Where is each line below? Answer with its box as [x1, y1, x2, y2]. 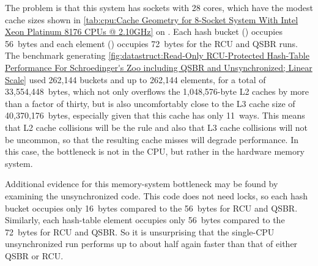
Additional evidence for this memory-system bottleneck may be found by [5, 177, 278, 190]
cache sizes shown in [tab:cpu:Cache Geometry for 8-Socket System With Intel [5, 13, 298, 26]
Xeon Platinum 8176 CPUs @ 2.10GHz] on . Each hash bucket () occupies [5, 25, 283, 38]
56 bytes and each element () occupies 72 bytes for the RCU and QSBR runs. [5, 37, 298, 50]
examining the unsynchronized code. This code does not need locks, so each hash [5, 189, 308, 202]
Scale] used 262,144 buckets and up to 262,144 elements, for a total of [5, 73, 266, 86]
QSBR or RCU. [5, 249, 64, 262]
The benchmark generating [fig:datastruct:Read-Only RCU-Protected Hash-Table [5, 49, 309, 62]
